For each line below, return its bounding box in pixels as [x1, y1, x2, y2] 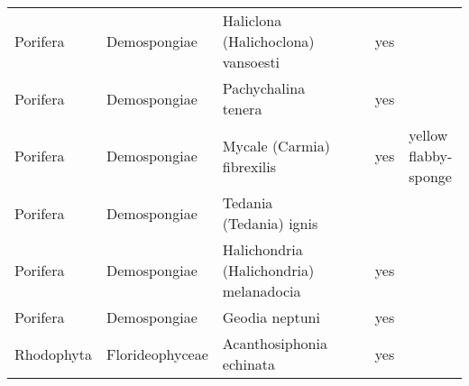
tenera [222, 98, 262, 119]
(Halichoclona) [222, 31, 315, 51]
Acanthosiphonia [222, 333, 327, 354]
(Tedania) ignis [222, 213, 318, 234]
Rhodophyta [14, 343, 93, 364]
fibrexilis [222, 155, 277, 177]
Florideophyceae [106, 343, 208, 364]
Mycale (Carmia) [222, 134, 330, 156]
